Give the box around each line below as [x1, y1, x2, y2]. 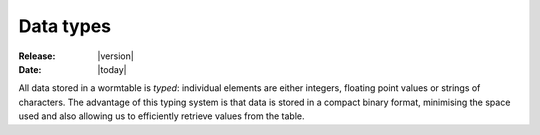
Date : [18, 63, 42, 75]
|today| [97, 63, 127, 75]
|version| [97, 50, 134, 62]
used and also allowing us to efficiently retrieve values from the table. [18, 110, 305, 122]
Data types [18, 15, 112, 37]
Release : [18, 50, 56, 62]
